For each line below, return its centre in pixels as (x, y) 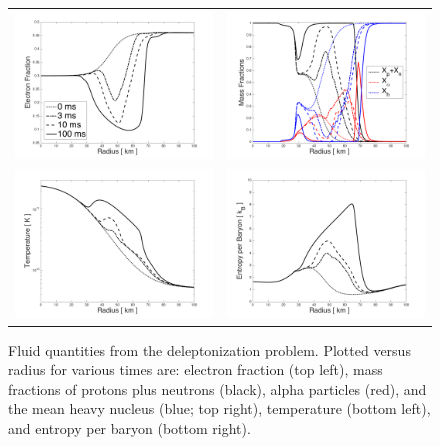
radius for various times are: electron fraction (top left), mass (195, 369)
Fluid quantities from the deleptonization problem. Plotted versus (209, 349)
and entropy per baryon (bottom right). (129, 428)
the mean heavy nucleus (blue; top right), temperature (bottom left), (219, 408)
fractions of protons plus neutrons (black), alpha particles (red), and (217, 388)
